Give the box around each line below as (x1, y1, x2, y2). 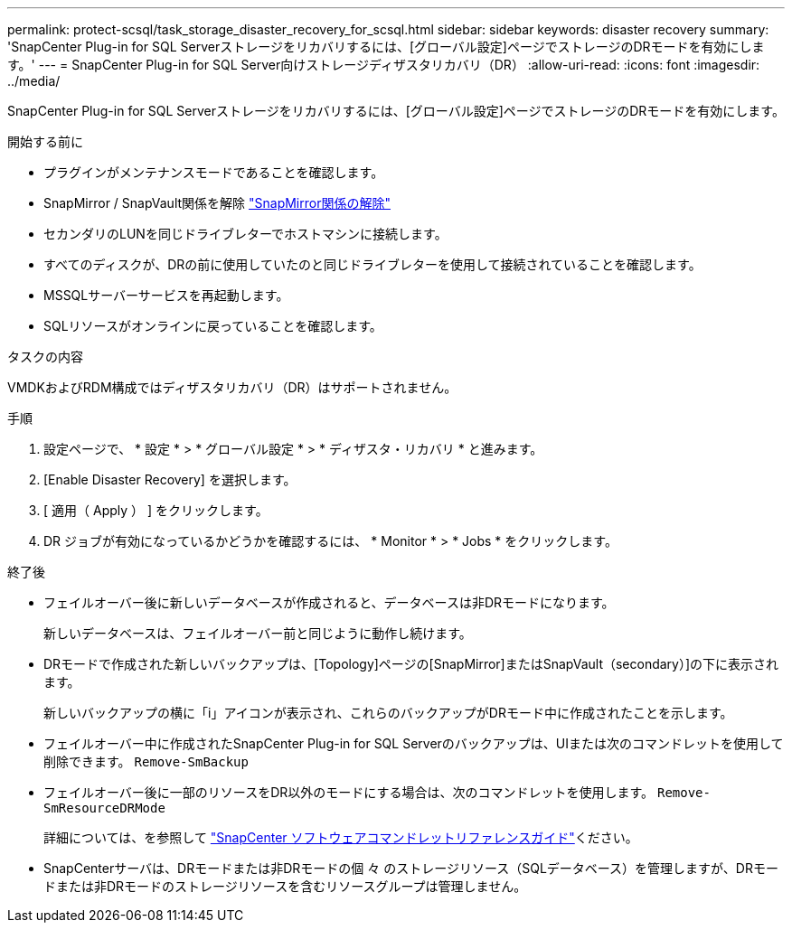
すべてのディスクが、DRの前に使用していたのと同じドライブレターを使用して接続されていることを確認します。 (43, 257, 702, 272)
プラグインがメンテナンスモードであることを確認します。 (43, 164, 384, 180)
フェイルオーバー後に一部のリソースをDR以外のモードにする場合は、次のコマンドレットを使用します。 (43, 784, 655, 800)
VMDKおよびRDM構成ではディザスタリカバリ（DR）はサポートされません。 (7, 380, 457, 395)
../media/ (7, 73, 61, 89)
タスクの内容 (7, 349, 83, 364)
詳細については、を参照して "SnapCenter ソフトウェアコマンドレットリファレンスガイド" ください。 (43, 830, 638, 845)
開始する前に (7, 134, 83, 149)
